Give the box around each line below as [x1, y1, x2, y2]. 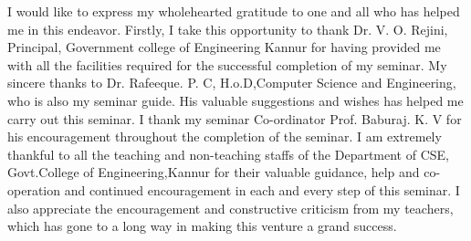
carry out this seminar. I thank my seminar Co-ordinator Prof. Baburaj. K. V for [7, 109, 462, 128]
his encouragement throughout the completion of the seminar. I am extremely [7, 127, 442, 146]
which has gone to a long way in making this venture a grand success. [7, 216, 397, 236]
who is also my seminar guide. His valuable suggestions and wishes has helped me [7, 90, 464, 110]
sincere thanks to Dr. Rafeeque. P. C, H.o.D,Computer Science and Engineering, [7, 73, 456, 92]
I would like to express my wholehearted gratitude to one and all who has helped [7, 2, 460, 20]
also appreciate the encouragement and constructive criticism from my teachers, [7, 198, 454, 217]
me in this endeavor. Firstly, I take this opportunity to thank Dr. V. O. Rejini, [7, 19, 448, 38]
